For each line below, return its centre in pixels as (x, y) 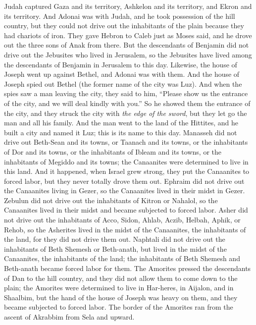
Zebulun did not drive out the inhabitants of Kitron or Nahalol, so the (111, 200)
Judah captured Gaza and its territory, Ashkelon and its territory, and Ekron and (128, 6)
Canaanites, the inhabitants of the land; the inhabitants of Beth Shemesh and (122, 258)
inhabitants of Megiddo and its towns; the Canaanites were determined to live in (126, 161)
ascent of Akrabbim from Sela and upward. (69, 317)
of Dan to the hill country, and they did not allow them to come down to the (121, 278)
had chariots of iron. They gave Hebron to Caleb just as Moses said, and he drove (128, 35)
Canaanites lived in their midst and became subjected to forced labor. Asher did (126, 210)
